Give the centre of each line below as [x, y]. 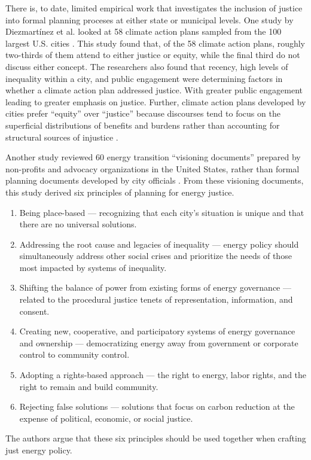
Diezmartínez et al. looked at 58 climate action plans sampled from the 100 [144, 31]
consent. [34, 311]
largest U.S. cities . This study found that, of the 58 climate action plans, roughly [155, 43]
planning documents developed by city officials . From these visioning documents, [155, 180]
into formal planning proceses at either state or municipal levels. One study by [150, 19]
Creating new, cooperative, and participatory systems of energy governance [157, 331]
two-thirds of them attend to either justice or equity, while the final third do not [153, 55]
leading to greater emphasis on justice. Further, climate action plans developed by [156, 101]
